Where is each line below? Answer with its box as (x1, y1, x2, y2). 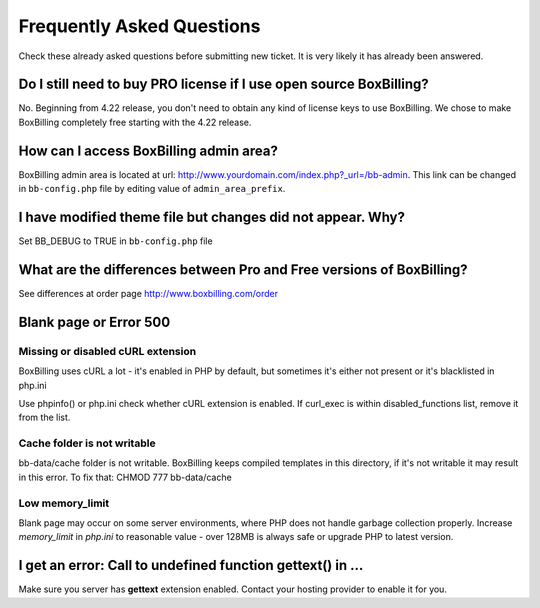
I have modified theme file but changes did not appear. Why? (18, 208, 405, 225)
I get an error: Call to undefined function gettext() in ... (18, 557, 364, 574)
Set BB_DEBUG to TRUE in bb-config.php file (18, 235, 214, 247)
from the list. (18, 411, 71, 424)
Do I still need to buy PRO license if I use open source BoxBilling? (18, 76, 429, 93)
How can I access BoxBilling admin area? (18, 142, 279, 159)
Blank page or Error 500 (18, 313, 171, 330)
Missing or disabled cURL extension (18, 344, 197, 358)
